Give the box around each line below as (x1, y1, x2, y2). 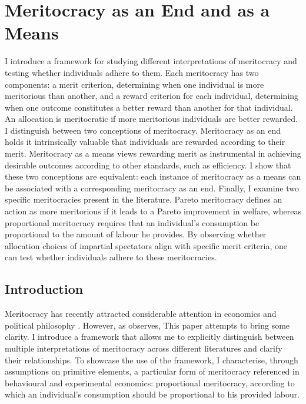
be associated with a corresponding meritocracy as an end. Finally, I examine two (5, 181, 299, 194)
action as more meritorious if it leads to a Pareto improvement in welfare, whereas (5, 205, 301, 217)
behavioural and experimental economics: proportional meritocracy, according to (5, 376, 295, 389)
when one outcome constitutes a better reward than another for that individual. (5, 101, 293, 113)
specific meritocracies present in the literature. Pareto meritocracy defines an (5, 193, 282, 206)
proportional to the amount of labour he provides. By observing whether (5, 228, 267, 240)
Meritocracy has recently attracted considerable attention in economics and (5, 307, 277, 320)
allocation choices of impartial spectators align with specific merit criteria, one (5, 239, 287, 251)
